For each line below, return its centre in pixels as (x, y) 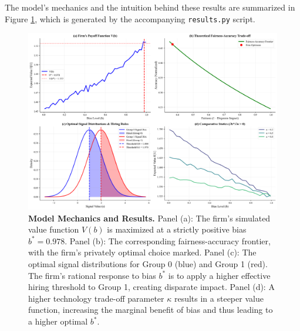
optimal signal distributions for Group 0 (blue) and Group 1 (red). (148, 264)
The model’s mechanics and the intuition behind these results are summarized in (150, 7)
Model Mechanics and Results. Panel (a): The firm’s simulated (149, 218)
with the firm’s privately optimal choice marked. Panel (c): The (142, 252)
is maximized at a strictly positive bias (177, 229)
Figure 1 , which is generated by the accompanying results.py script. (130, 18)
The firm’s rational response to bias (92, 275)
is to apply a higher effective (219, 275)
